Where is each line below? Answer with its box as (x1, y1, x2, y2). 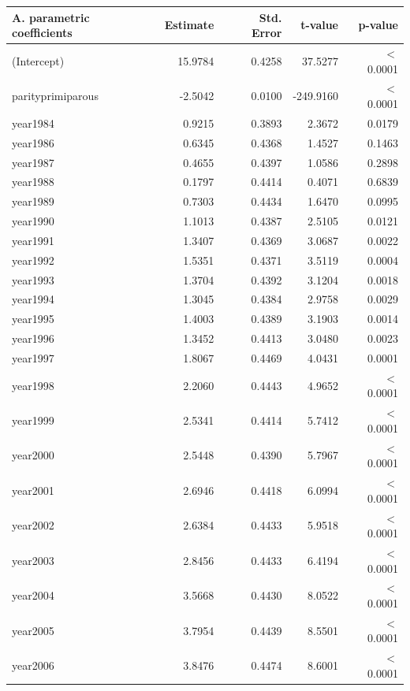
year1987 (12, 154, 54, 170)
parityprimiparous (12, 87, 99, 104)
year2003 (12, 552, 54, 568)
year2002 (12, 517, 54, 533)
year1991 (12, 232, 54, 248)
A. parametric (12, 9, 90, 25)
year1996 (12, 330, 54, 347)
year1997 (12, 349, 54, 366)
